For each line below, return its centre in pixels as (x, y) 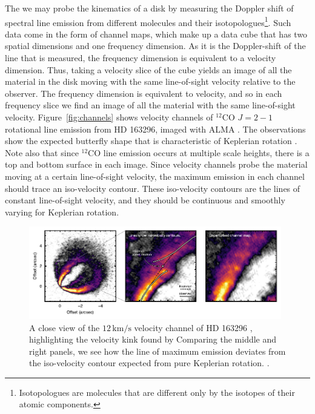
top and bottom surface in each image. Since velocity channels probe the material (156, 164)
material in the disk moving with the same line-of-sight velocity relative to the (150, 81)
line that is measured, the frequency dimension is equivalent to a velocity (141, 58)
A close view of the (65, 327)
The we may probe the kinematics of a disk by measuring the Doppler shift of (149, 8)
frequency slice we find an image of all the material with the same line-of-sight (150, 105)
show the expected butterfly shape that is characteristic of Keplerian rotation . (151, 141)
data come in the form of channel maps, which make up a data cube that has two (156, 34)
